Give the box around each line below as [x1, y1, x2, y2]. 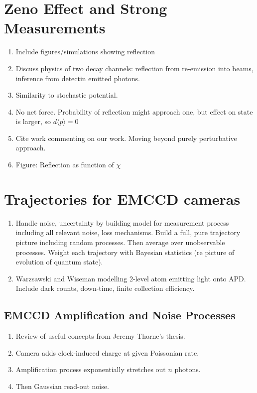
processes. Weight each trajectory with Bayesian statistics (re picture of [15, 247, 235, 257]
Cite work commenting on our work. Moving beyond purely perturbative [15, 132, 237, 143]
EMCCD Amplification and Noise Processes [4, 307, 236, 323]
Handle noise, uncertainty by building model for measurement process [15, 217, 229, 228]
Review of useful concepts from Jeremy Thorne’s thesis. [15, 331, 185, 341]
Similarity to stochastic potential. [15, 90, 118, 100]
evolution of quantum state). [15, 257, 103, 267]
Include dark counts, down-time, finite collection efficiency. [15, 283, 195, 293]
